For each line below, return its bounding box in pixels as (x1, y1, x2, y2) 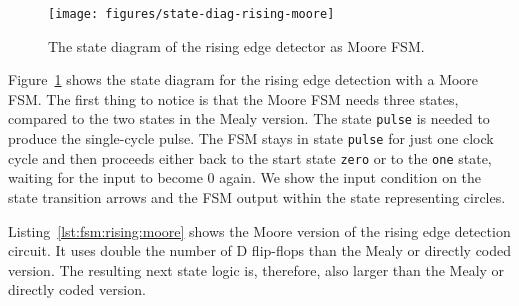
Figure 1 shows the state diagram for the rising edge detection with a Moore (8, 69, 479, 90)
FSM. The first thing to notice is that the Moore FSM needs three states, (8, 88, 459, 109)
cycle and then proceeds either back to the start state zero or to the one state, (8, 147, 492, 168)
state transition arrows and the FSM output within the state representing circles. (8, 187, 506, 207)
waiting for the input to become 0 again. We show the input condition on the (8, 167, 482, 188)
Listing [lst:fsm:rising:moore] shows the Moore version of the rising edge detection (8, 220, 511, 241)
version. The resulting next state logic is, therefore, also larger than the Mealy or (8, 259, 505, 280)
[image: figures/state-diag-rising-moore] (48, 7, 335, 21)
